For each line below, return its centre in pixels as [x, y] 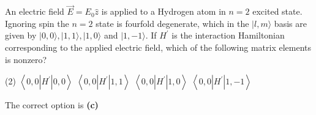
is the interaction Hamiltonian [228, 35]
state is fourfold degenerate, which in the [172, 23]
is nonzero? [26, 59]
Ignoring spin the [37, 23]
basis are [290, 23]
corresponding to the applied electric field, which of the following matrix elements [158, 47]
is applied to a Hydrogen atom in [164, 11]
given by [21, 35]
